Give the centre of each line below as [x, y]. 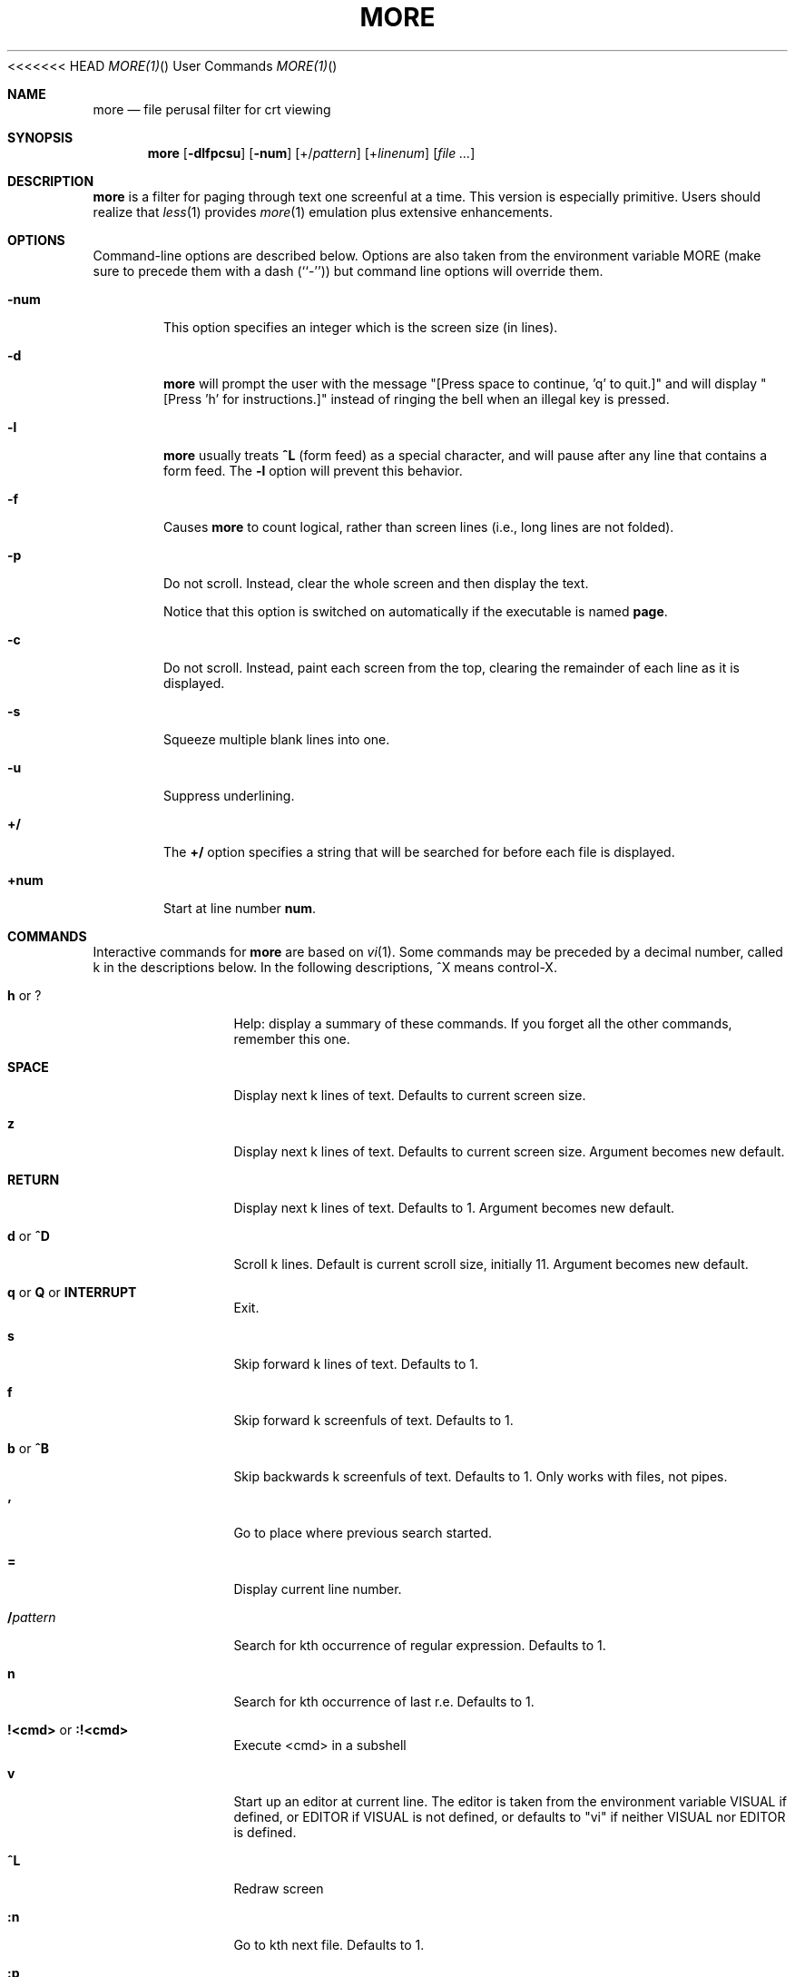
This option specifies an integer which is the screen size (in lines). [361, 327]
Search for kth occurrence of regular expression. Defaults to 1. [420, 1645]
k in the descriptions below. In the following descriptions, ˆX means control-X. [325, 967]
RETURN [34, 1179]
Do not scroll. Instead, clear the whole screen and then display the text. [376, 583]
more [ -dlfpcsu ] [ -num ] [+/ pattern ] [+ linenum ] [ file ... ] [311, 152]
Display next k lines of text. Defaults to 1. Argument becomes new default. [454, 1207]
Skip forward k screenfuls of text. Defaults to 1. [373, 1420]
